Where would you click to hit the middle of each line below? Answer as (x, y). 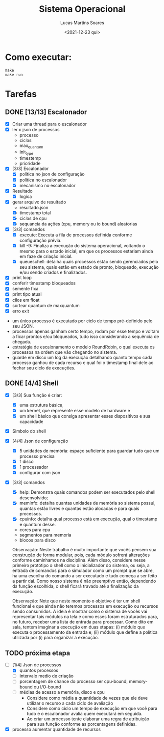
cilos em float (26, 300)
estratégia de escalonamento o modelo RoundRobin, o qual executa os (83, 347)
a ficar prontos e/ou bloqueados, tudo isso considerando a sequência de (85, 336)
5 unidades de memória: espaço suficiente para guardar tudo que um (89, 451)
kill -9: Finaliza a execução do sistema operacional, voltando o (82, 246)
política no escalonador (43, 180)
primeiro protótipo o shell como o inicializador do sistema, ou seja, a (81, 566)
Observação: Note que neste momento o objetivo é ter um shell (76, 601)
